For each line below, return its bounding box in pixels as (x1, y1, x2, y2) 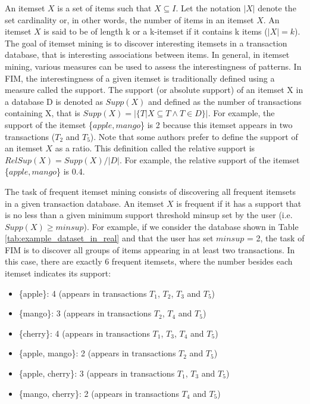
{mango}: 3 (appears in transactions (18, 307, 152, 319)
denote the (258, 2, 296, 14)
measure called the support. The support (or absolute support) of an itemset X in (5, 83, 303, 96)
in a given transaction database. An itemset (5, 197, 164, 209)
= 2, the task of (246, 232, 305, 244)
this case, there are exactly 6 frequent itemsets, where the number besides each (5, 255, 293, 268)
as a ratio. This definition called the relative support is (55, 142, 255, 154)
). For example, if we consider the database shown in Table (83, 220, 299, 232)
